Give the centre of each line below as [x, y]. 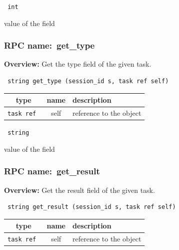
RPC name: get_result [52, 171]
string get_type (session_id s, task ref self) [88, 81]
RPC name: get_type [49, 45]
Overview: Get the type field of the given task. [78, 64]
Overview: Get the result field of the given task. [79, 190]
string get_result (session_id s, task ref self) [92, 207]
